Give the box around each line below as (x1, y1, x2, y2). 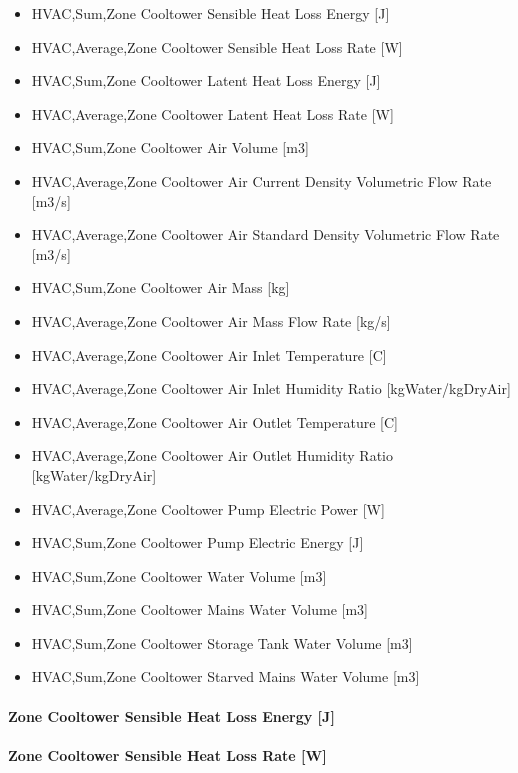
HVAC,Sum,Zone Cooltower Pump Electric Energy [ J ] (31, 532, 364, 553)
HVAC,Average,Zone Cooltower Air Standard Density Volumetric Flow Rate (31, 224, 500, 245)
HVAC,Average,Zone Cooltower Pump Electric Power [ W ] (31, 498, 385, 519)
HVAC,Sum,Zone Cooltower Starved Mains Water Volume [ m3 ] (31, 666, 420, 687)
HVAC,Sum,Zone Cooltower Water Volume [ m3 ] (31, 565, 327, 586)
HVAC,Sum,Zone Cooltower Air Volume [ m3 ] (31, 137, 309, 158)
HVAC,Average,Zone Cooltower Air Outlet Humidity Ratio (31, 445, 393, 466)
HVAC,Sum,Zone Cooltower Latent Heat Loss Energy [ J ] (31, 70, 381, 91)
